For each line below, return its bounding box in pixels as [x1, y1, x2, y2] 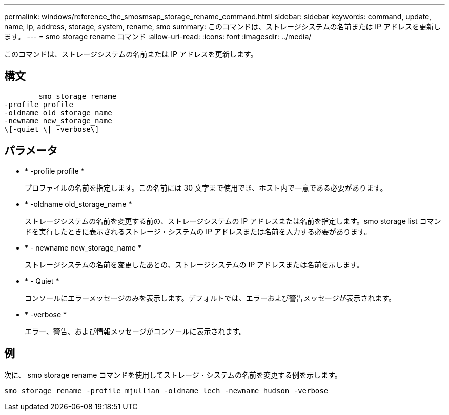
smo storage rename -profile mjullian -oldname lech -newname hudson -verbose [4, 386, 329, 395]
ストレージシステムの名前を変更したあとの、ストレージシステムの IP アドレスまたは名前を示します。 [25, 260, 364, 269]
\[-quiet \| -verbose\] [4, 125, 99, 133]
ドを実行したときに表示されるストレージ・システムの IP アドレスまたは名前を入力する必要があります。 [25, 226, 372, 236]
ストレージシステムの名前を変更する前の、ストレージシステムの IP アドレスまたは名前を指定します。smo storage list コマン [25, 216, 441, 225]
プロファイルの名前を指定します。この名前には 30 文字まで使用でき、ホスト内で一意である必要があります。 [25, 183, 387, 192]
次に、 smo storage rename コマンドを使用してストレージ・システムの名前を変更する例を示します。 [4, 370, 342, 379]
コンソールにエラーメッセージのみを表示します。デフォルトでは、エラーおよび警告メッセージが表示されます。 [25, 293, 396, 302]
